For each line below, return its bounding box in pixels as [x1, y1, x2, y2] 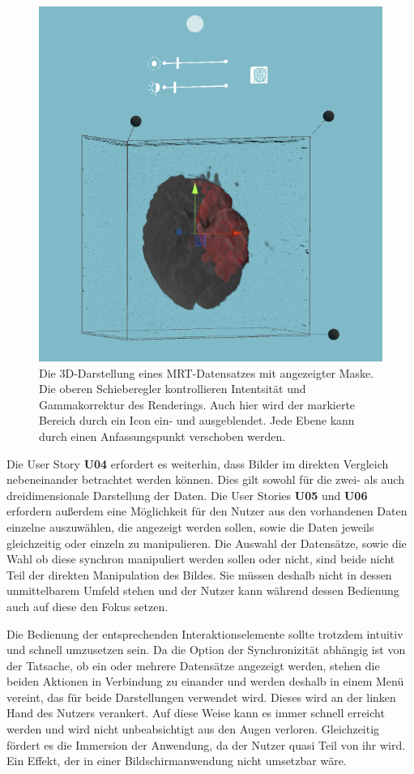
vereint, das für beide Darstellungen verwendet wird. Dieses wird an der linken [6, 688, 396, 705]
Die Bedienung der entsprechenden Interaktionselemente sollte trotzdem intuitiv [6, 625, 403, 642]
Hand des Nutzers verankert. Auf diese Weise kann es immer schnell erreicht [6, 704, 385, 721]
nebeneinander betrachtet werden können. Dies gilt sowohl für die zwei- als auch [6, 471, 404, 488]
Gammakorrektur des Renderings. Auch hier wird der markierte [39, 396, 356, 413]
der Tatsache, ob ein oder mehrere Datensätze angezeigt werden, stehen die [6, 656, 380, 674]
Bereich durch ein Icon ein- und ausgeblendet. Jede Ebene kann [39, 412, 355, 429]
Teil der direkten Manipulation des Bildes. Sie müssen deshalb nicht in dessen [6, 566, 392, 583]
